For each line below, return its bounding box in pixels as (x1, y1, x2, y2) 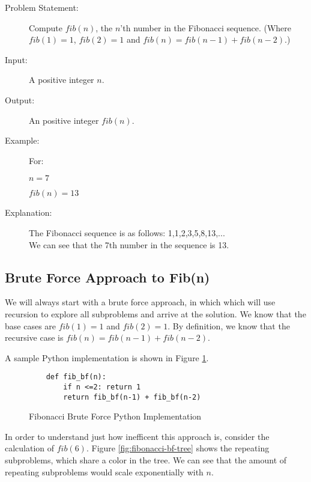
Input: (5, 53, 28, 66)
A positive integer (29, 73, 94, 86)
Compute (29, 21, 62, 34)
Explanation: (5, 206, 52, 219)
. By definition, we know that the (168, 319, 290, 332)
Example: (5, 134, 40, 147)
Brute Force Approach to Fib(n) (5, 267, 210, 286)
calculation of (5, 442, 55, 454)
